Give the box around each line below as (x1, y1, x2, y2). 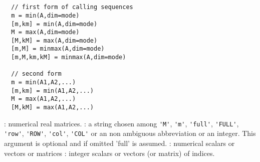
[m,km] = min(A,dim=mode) (11, 20, 98, 28)
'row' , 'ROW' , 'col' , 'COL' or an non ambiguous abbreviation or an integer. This (4, 128, 256, 138)
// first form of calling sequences (11, 4, 133, 11)
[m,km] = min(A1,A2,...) (11, 87, 94, 94)
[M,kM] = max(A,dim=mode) (11, 37, 98, 44)
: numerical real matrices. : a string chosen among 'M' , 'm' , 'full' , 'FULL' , (4, 118, 239, 128)
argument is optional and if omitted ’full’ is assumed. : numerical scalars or (4, 138, 235, 148)
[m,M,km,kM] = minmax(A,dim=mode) (11, 54, 126, 61)
